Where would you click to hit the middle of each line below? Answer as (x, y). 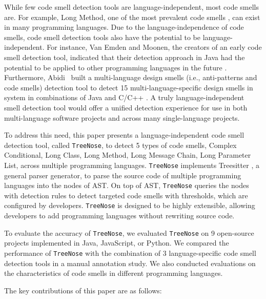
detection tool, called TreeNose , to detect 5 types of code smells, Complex (120, 145)
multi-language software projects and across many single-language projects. (122, 117)
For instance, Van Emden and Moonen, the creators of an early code (154, 47)
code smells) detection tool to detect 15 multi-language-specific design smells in (129, 87)
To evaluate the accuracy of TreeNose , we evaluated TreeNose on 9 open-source (129, 232)
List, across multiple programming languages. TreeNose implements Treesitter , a (132, 165)
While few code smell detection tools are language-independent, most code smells (131, 7)
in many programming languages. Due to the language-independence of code (124, 27)
